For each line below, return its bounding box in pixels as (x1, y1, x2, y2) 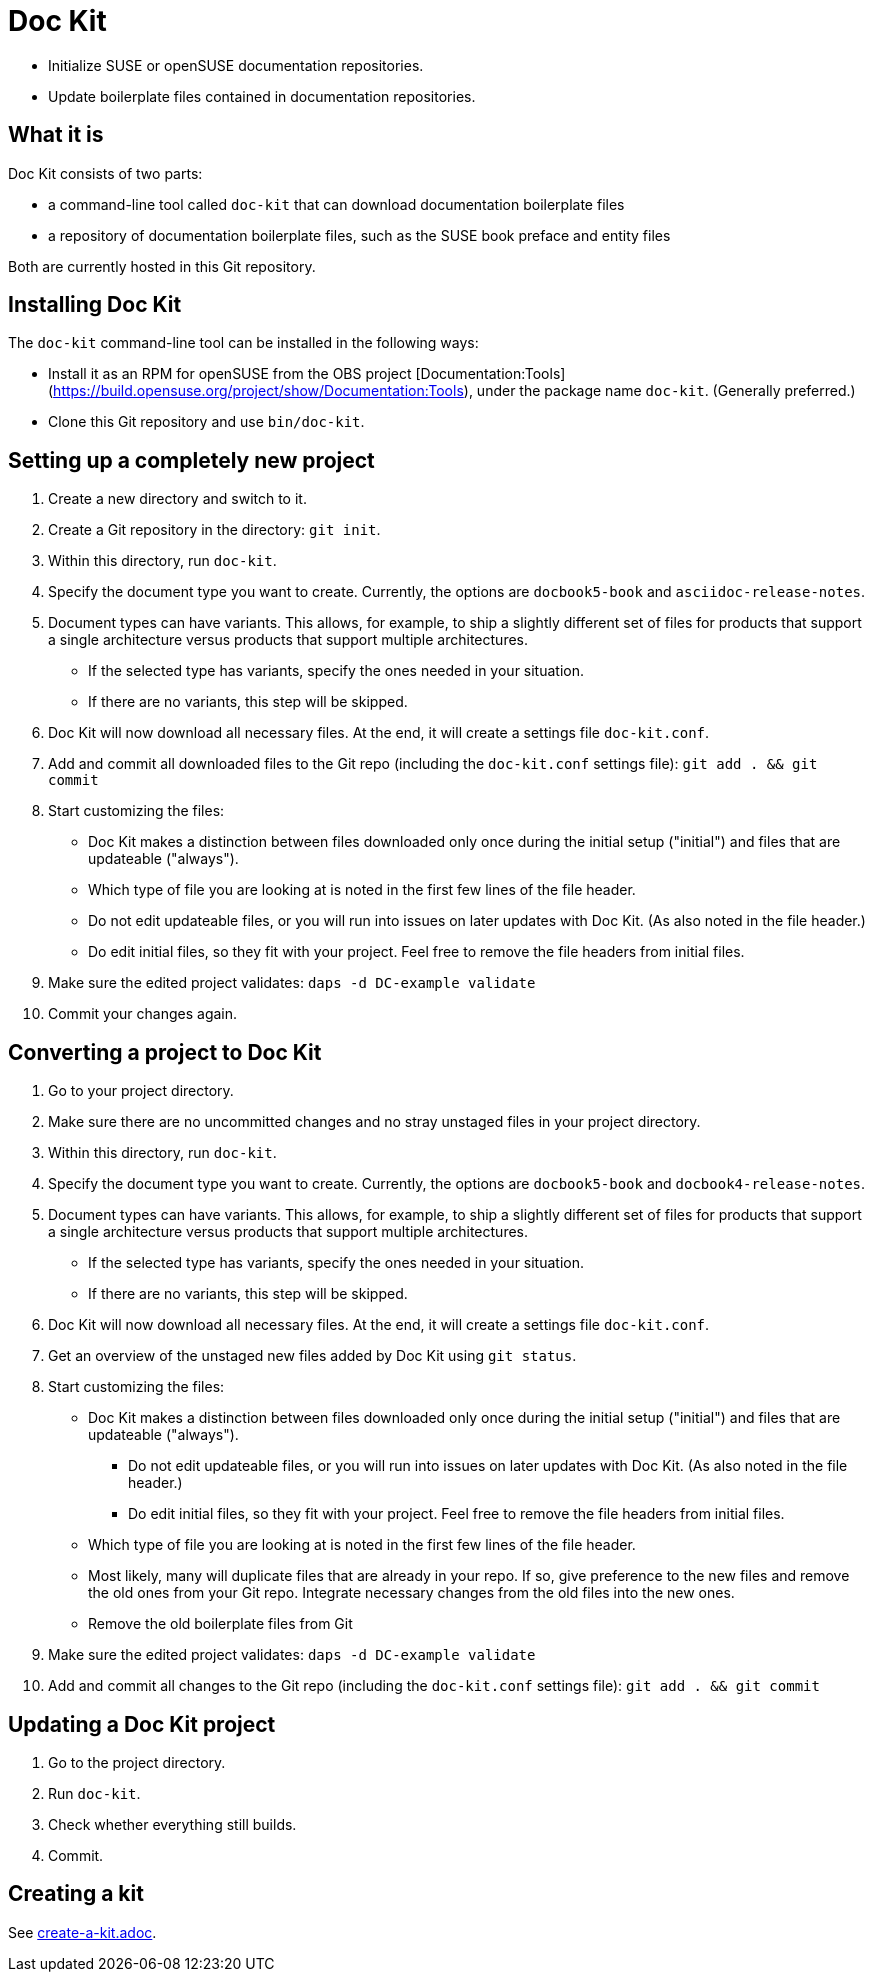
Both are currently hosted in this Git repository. (8, 257, 316, 275)
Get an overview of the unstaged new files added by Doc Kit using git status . (48, 1347, 577, 1365)
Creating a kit (8, 1881, 144, 1907)
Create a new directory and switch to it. (48, 490, 307, 508)
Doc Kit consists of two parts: (8, 164, 203, 182)
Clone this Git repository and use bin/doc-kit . (48, 413, 365, 431)
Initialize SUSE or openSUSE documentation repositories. (48, 56, 424, 74)
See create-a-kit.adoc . (8, 1923, 157, 1941)
